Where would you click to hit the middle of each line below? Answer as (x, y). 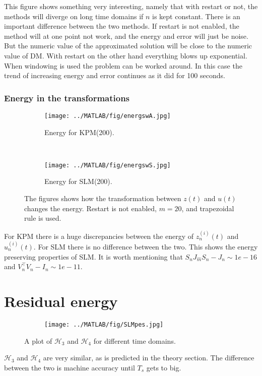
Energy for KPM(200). (79, 132)
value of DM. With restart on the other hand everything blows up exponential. (126, 55)
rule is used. (43, 218)
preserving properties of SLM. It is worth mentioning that (93, 256)
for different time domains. (135, 340)
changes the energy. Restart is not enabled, (90, 208)
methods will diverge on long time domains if (74, 16)
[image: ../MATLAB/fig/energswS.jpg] (108, 165)
